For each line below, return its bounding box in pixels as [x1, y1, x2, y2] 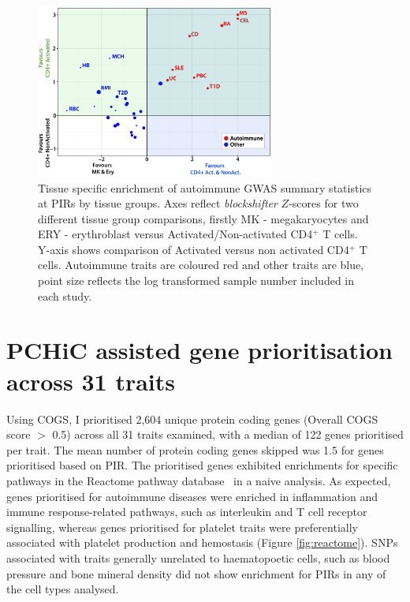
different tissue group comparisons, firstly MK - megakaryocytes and [38, 210, 369, 226]
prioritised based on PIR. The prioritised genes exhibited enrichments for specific [6, 457, 398, 473]
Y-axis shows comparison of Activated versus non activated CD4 [38, 241, 349, 257]
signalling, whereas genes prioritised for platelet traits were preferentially [6, 518, 358, 535]
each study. [38, 287, 92, 304]
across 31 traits [6, 365, 176, 397]
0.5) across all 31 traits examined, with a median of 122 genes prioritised [52, 426, 404, 443]
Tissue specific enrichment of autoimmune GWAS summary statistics [38, 179, 372, 196]
